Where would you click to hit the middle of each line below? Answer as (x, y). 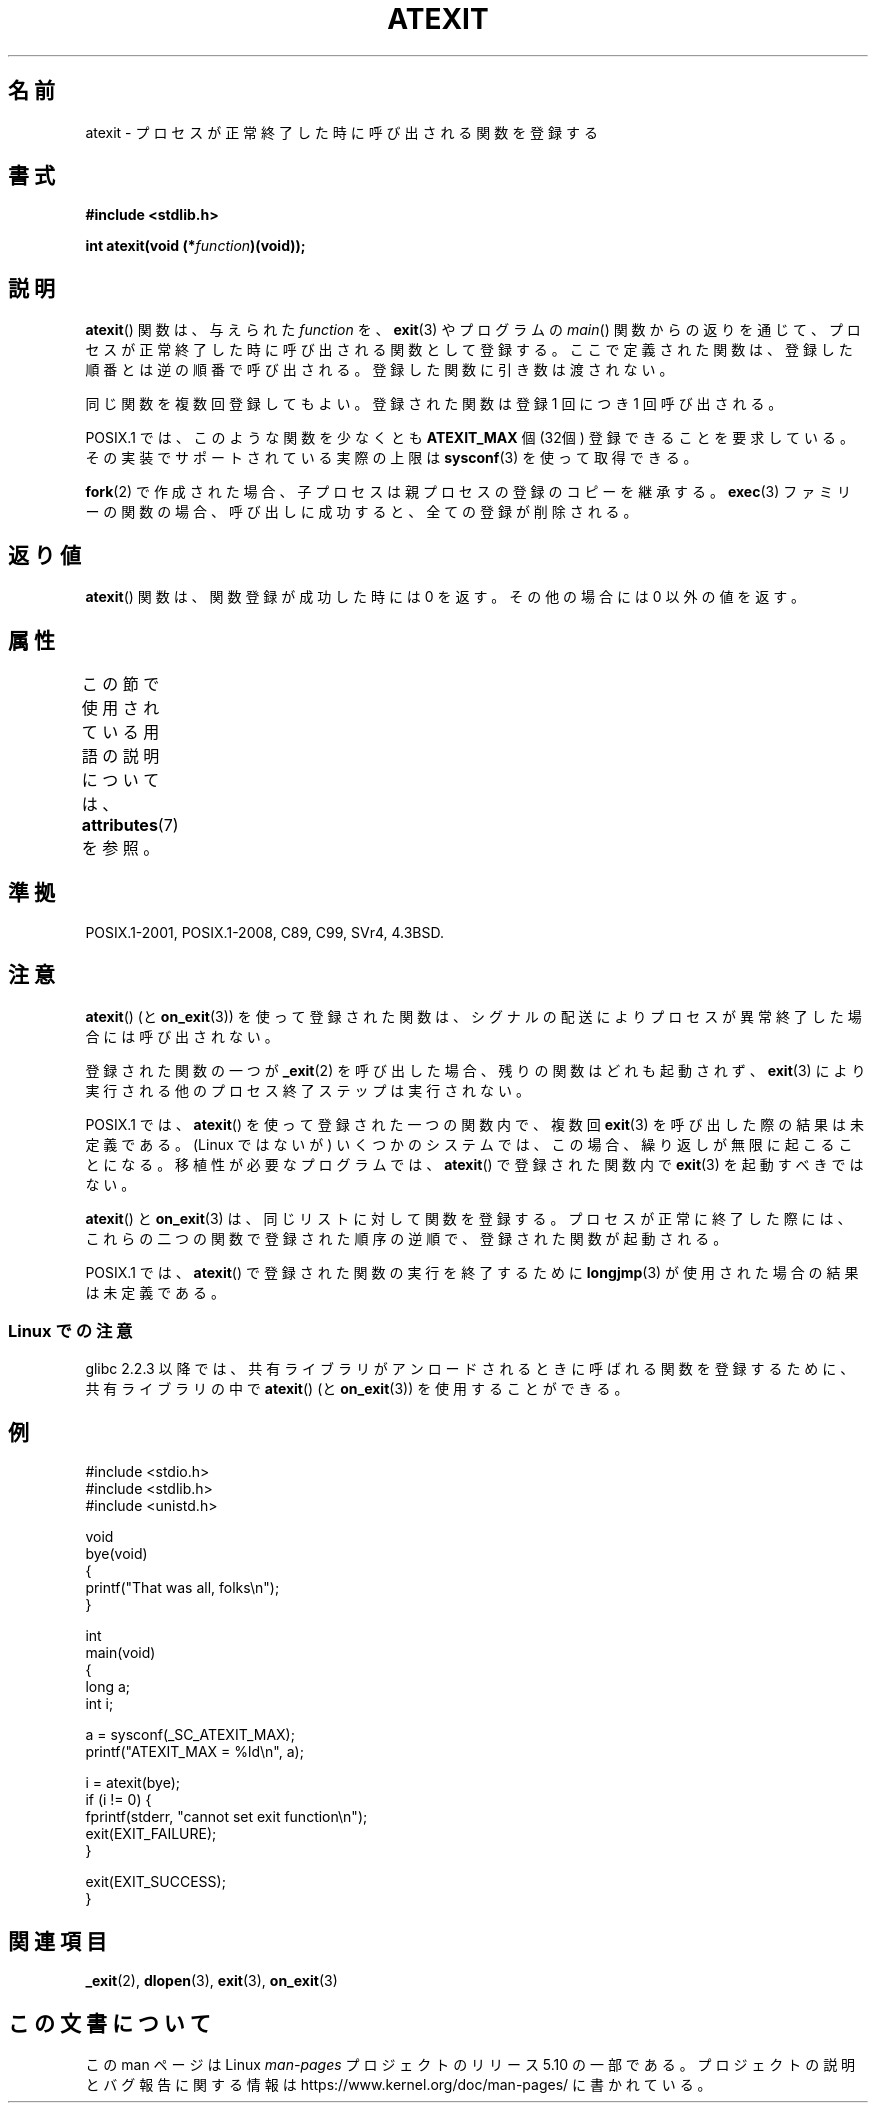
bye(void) (116, 1554)
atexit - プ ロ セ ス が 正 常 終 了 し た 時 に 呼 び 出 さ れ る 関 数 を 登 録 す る (341, 132)
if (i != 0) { (118, 1800)
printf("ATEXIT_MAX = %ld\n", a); (194, 1752)
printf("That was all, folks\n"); (182, 1588)
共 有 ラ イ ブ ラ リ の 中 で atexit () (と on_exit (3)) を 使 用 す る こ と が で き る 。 (357, 1389)
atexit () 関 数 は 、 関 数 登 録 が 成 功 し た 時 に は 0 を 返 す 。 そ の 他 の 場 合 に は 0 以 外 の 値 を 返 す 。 (445, 597)
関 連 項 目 (57, 1941)
